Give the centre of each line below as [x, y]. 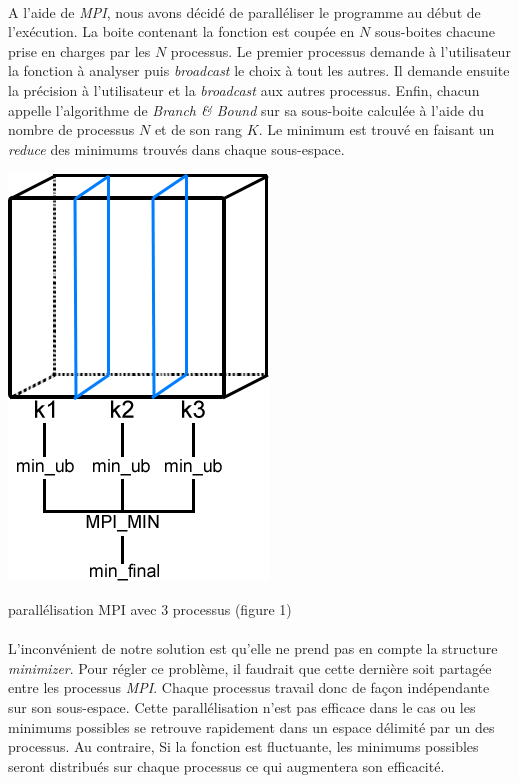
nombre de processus [71, 129]
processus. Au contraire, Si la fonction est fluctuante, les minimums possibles [243, 746]
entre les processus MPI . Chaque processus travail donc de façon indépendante [249, 687]
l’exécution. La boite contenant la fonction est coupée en [181, 31]
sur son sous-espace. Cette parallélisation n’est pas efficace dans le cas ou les [242, 706]
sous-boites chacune [434, 31]
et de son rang [198, 129]
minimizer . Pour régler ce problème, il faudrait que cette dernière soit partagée [250, 667]
